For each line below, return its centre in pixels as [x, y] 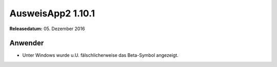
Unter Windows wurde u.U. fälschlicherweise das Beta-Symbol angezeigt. [101, 55]
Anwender [27, 43]
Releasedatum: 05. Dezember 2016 [47, 29]
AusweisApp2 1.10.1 [52, 13]
